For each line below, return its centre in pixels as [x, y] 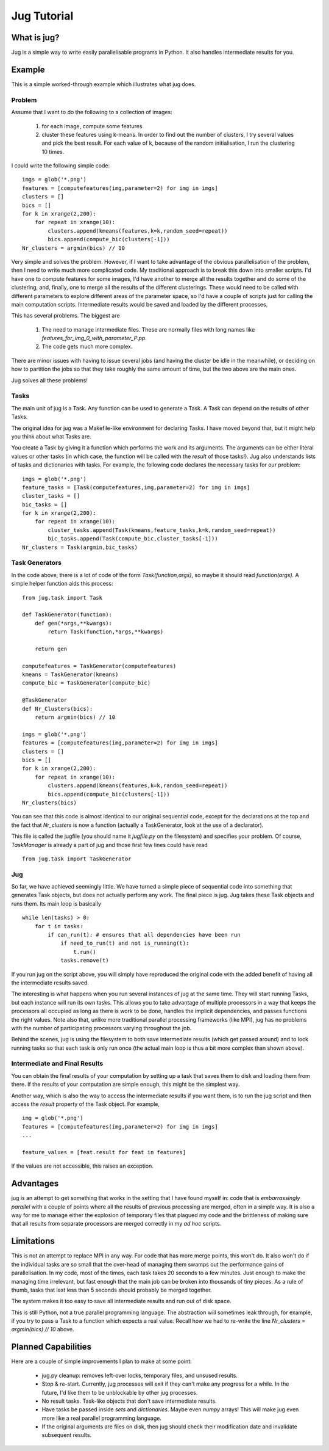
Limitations [33, 1241]
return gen [51, 649]
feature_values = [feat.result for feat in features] [104, 1152]
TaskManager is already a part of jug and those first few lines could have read [110, 845]
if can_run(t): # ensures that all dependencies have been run [144, 935]
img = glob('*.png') [53, 1118]
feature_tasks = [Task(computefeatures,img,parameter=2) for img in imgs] [136, 487]
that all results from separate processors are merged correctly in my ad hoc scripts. [116, 1224]
